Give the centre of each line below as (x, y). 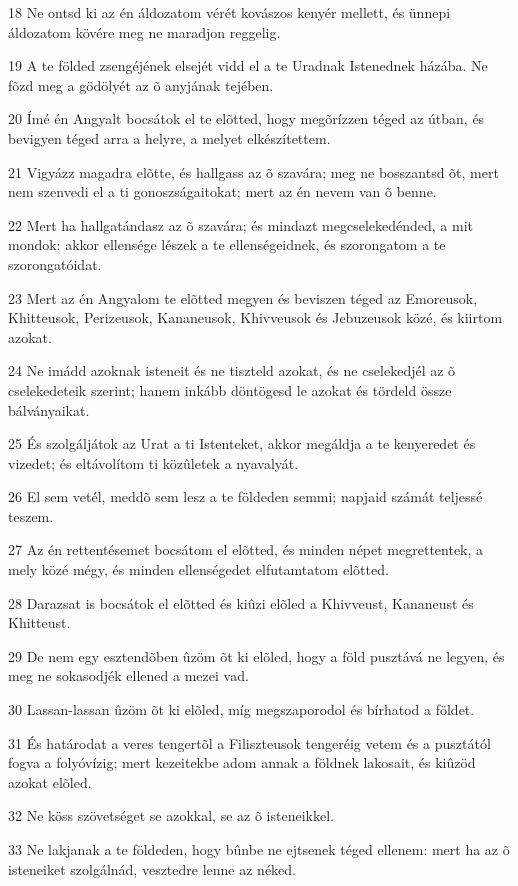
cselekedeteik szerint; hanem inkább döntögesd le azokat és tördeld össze (230, 389)
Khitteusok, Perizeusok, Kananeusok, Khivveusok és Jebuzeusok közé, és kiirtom (255, 317)
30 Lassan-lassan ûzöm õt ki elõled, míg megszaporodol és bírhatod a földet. (241, 709)
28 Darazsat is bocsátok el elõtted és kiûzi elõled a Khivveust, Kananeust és (241, 602)
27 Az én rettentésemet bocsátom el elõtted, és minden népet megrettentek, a (246, 549)
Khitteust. (39, 622)
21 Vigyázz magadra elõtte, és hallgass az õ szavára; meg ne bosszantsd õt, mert (253, 171)
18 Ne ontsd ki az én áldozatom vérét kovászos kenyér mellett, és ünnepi (229, 12)
